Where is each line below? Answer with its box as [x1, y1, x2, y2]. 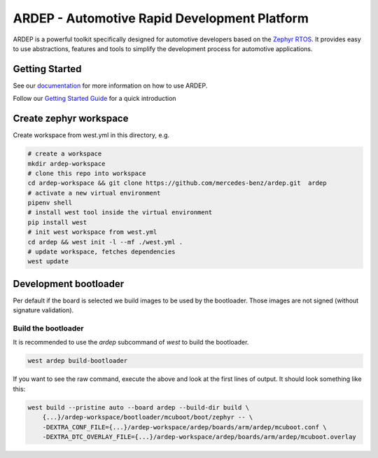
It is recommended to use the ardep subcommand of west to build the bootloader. [13, 338, 249, 347]
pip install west [27, 218, 87, 226]
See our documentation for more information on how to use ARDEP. [13, 81, 208, 90]
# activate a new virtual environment [27, 189, 161, 197]
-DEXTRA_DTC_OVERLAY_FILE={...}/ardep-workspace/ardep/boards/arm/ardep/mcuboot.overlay [42, 433, 356, 440]
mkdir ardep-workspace [27, 160, 106, 167]
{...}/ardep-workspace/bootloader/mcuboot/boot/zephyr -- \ [42, 413, 253, 422]
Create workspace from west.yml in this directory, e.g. [13, 131, 170, 139]
